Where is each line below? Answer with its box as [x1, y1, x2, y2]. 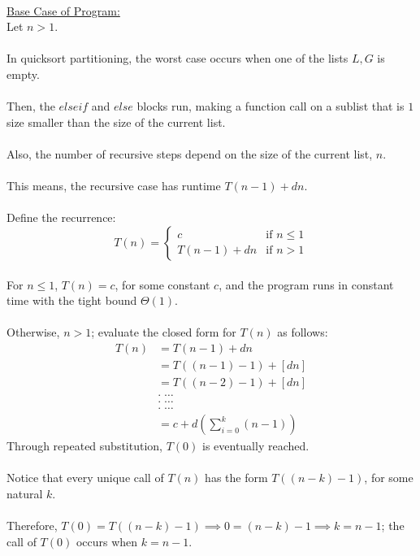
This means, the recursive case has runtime [6, 177, 221, 194]
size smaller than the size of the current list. [6, 113, 226, 130]
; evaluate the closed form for [91, 324, 236, 341]
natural [6, 484, 43, 502]
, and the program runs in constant [219, 276, 394, 293]
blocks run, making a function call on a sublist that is [136, 98, 405, 115]
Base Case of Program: [6, 2, 120, 19]
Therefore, [6, 517, 58, 534]
